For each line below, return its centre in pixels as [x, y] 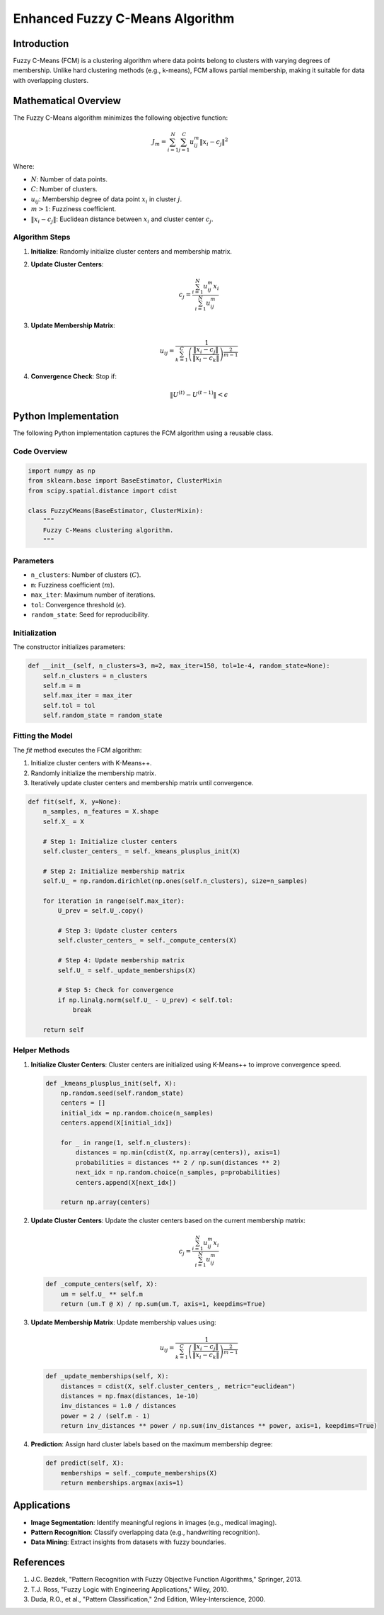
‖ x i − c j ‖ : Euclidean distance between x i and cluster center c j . [122, 220]
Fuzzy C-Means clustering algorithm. [108, 530]
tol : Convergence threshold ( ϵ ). [78, 604]
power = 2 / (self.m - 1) [105, 1416]
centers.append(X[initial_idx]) [117, 1123]
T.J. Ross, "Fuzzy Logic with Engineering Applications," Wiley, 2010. [130, 1589]
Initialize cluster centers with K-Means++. [91, 763]
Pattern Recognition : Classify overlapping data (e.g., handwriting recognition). [145, 1532]
